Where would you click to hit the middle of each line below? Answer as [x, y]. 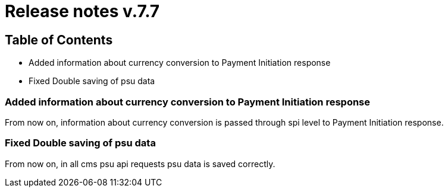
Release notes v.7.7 [82, 11]
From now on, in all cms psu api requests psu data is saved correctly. [140, 164]
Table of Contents [59, 40]
